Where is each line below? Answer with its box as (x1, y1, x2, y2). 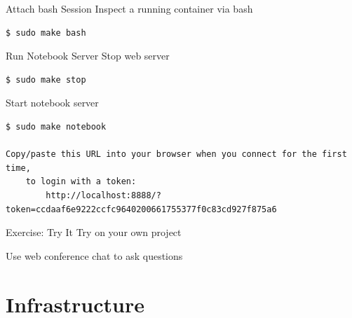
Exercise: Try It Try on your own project (6, 225, 182, 240)
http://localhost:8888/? (46, 190, 161, 200)
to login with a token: (25, 177, 137, 187)
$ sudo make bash (6, 27, 86, 38)
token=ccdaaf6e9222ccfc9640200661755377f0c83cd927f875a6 (6, 204, 277, 214)
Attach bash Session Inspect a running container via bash (6, 1, 253, 15)
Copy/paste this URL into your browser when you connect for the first (6, 149, 347, 160)
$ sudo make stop (6, 74, 86, 85)
